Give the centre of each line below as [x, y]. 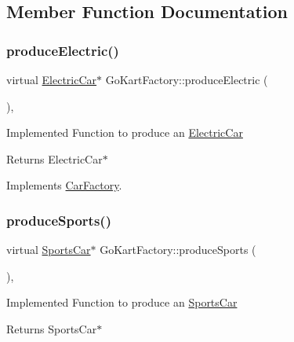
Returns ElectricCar [54, 158]
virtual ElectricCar [52, 79]
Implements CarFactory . [64, 185]
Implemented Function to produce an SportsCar [122, 302]
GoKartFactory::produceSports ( [178, 250]
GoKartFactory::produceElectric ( [187, 79]
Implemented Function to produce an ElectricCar [125, 132]
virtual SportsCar [49, 250]
